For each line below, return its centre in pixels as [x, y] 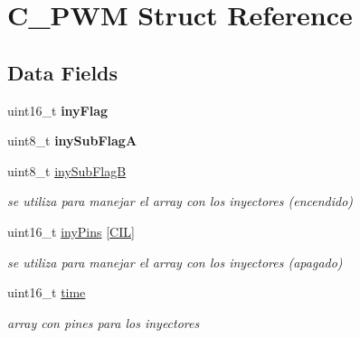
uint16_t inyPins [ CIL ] [71, 231]
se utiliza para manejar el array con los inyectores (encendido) [180, 201]
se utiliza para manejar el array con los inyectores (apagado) [175, 262]
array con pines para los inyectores [104, 322]
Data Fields [63, 72]
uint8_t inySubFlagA [72, 141]
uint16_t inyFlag [58, 110]
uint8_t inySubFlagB [67, 170]
